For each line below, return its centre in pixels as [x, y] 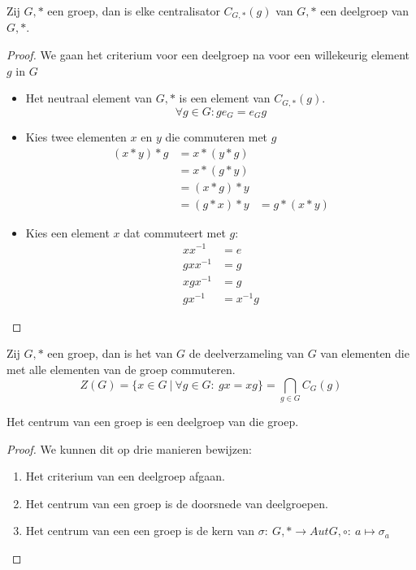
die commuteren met [217, 137]
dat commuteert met [175, 232]
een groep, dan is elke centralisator [134, 11]
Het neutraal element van [89, 98]
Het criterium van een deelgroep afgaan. [125, 476]
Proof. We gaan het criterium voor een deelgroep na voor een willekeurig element [208, 55]
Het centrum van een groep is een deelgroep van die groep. [153, 421]
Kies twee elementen [76, 137]
